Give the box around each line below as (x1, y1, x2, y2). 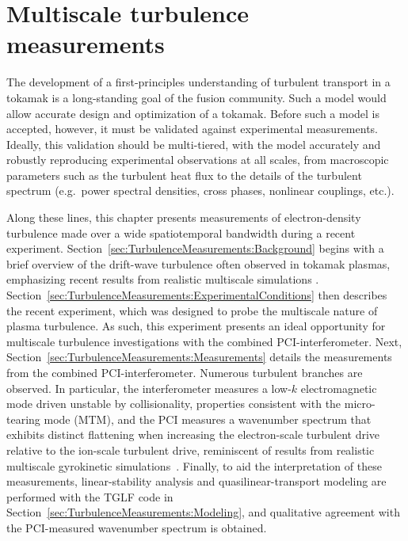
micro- (344, 395, 376, 412)
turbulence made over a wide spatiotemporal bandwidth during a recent (6, 224, 356, 241)
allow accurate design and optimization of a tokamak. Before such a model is (6, 105, 380, 121)
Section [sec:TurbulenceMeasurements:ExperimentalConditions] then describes (6, 287, 387, 303)
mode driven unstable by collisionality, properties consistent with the (6, 395, 341, 412)
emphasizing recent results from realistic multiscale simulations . (6, 271, 319, 288)
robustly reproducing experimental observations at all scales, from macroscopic (6, 151, 389, 168)
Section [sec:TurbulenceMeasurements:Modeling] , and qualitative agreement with (6, 504, 400, 520)
